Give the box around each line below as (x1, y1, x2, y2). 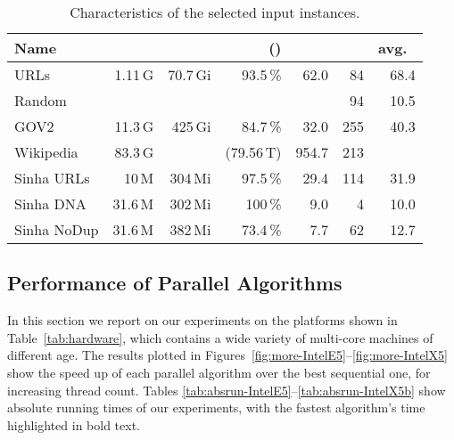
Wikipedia (14, 142, 78, 162)
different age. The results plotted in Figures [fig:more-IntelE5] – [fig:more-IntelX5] (7, 346, 448, 364)
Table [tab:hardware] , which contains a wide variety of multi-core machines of (7, 328, 433, 346)
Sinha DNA (14, 193, 87, 214)
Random (14, 90, 67, 110)
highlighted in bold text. (7, 415, 140, 434)
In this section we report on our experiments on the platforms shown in (7, 311, 398, 330)
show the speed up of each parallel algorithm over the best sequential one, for (7, 363, 431, 381)
